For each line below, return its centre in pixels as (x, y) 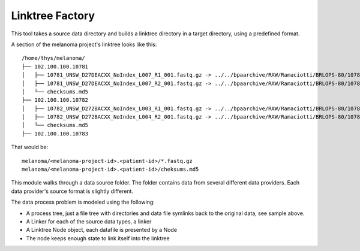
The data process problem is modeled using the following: (83, 202)
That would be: (30, 147)
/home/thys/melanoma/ (53, 58)
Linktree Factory (53, 16)
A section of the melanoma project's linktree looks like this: (84, 44)
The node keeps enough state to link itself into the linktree (98, 238)
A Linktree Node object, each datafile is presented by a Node (101, 230)
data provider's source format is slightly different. (72, 191)
